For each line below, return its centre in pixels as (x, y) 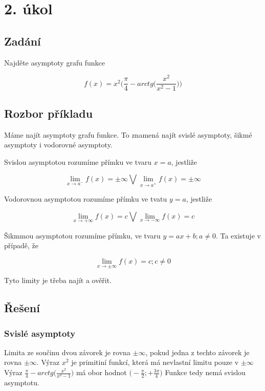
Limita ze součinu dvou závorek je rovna (67, 352)
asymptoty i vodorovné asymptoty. (58, 145)
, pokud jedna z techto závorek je (197, 352)
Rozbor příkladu (49, 113)
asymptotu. (22, 383)
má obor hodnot (101, 372)
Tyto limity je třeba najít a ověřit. (58, 280)
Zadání (23, 41)
